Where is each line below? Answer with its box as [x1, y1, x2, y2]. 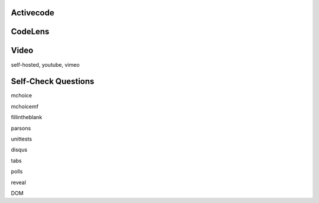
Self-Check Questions [11, 77, 95, 87]
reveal [11, 179, 27, 186]
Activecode [11, 8, 54, 18]
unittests [11, 136, 32, 143]
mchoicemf [11, 103, 38, 110]
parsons [11, 125, 31, 132]
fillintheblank [11, 114, 43, 121]
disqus [11, 146, 28, 153]
